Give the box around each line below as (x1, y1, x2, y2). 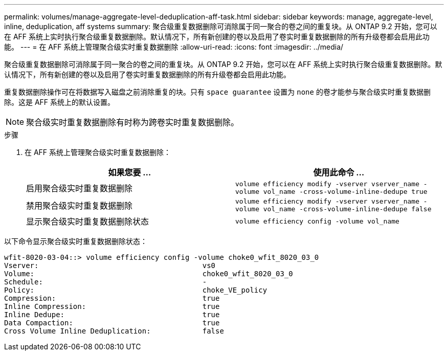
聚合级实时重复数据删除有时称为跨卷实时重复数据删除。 (26, 117, 239, 127)
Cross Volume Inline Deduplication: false (4, 327, 224, 335)
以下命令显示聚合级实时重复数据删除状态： (4, 237, 147, 246)
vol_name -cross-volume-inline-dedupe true (263, 188, 428, 195)
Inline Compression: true (4, 302, 220, 310)
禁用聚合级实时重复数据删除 (26, 201, 133, 211)
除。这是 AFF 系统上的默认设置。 (4, 98, 115, 106)
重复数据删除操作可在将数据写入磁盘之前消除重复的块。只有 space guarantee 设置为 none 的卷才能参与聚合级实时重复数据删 (4, 87, 431, 96)
